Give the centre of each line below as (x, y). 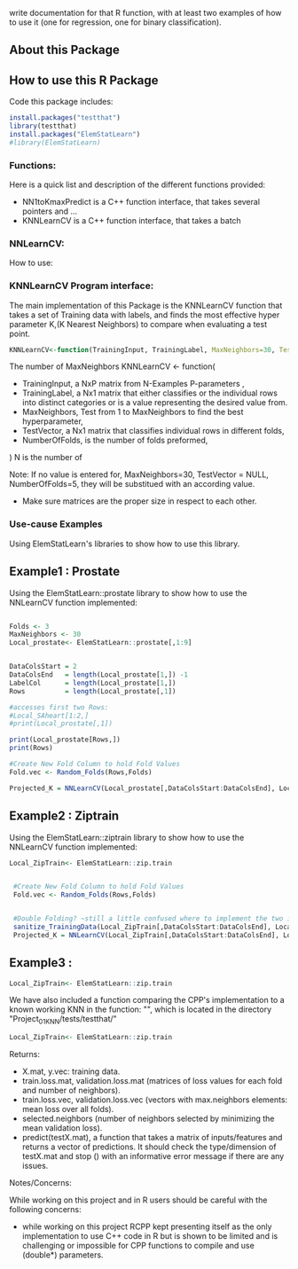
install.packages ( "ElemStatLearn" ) (75, 134)
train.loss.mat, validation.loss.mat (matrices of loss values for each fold (152, 1081)
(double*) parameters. (63, 1255)
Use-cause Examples (56, 524)
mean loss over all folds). (68, 1109)
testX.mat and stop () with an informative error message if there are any (153, 1156)
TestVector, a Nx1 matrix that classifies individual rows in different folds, (153, 431)
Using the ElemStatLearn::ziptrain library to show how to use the (127, 837)
